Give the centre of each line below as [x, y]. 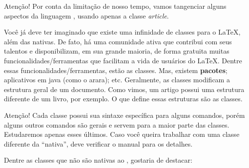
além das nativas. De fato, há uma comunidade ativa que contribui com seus [118, 41]
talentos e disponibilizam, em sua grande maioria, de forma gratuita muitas [117, 51]
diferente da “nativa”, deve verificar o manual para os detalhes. [98, 143]
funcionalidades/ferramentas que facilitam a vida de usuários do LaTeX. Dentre [123, 60]
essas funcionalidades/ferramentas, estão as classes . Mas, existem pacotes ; [116, 70]
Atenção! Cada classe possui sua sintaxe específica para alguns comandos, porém [124, 115]
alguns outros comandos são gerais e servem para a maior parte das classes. [117, 124]
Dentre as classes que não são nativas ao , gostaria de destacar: [98, 160]
